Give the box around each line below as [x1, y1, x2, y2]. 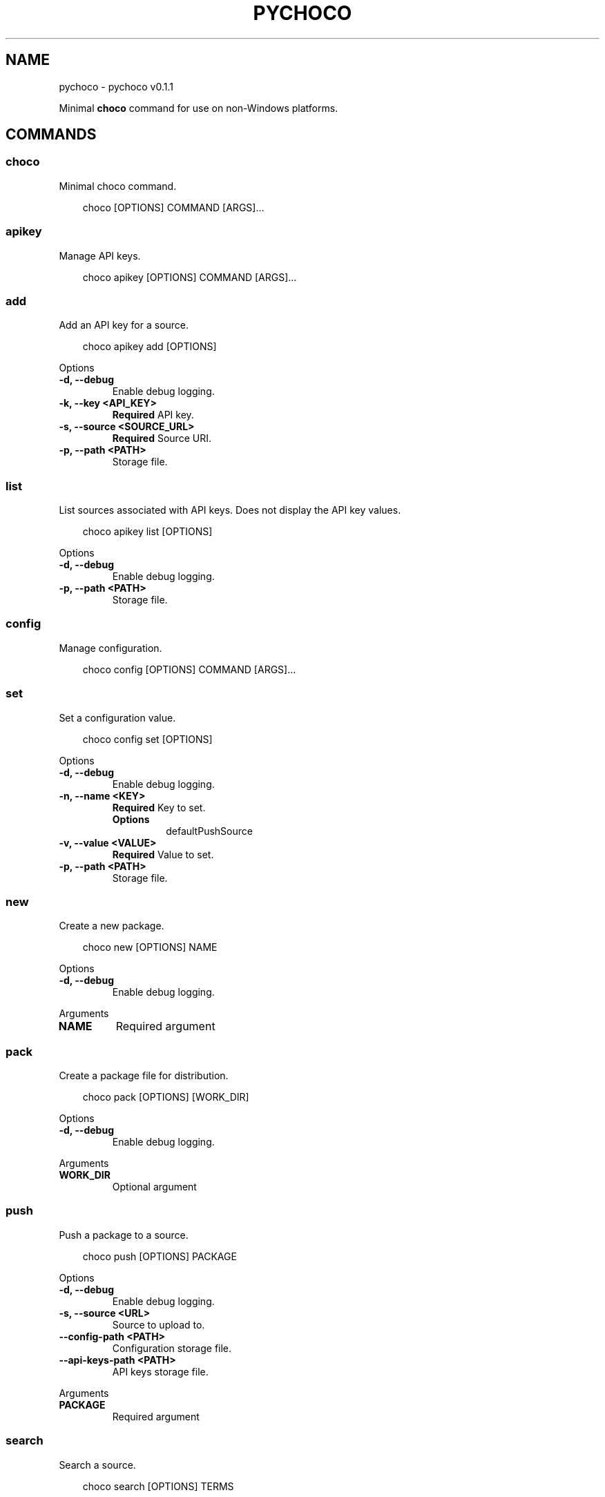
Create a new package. [59, 920, 164, 932]
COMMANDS [6, 126, 97, 144]
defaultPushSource [166, 824, 253, 837]
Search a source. [59, 1458, 136, 1471]
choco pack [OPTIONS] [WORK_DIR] [82, 1091, 249, 1103]
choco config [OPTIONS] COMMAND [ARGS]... [82, 663, 296, 675]
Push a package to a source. [59, 1228, 189, 1241]
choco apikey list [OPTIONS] [82, 525, 213, 538]
